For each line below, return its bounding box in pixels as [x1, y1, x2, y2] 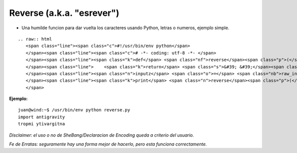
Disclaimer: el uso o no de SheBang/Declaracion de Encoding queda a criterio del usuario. [9, 132, 194, 138]
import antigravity [18, 114, 65, 120]
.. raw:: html [18, 36, 52, 42]
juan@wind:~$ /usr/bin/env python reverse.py [18, 107, 131, 113]
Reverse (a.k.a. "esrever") [9, 7, 120, 18]
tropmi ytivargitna [18, 121, 65, 127]
